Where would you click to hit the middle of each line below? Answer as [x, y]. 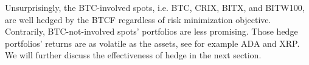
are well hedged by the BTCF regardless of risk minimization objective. [138, 19]
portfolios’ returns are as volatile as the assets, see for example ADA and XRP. [152, 43]
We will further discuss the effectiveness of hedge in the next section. [133, 55]
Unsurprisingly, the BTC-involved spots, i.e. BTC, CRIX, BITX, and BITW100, [155, 7]
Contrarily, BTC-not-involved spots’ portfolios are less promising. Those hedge [151, 31]
